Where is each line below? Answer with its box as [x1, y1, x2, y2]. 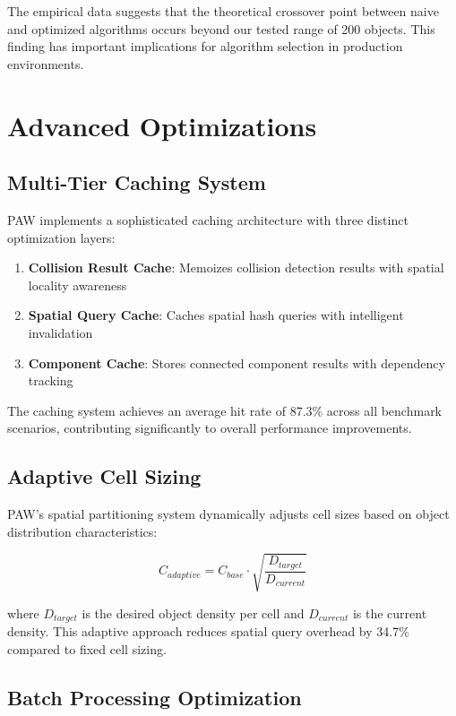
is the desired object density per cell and [82, 603, 305, 622]
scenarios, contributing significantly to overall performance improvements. [7, 418, 412, 437]
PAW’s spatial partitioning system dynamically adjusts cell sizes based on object [7, 505, 450, 523]
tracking [28, 371, 73, 390]
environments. [7, 54, 84, 73]
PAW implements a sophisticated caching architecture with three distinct [7, 210, 409, 229]
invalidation [28, 323, 93, 341]
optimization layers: [7, 228, 116, 246]
